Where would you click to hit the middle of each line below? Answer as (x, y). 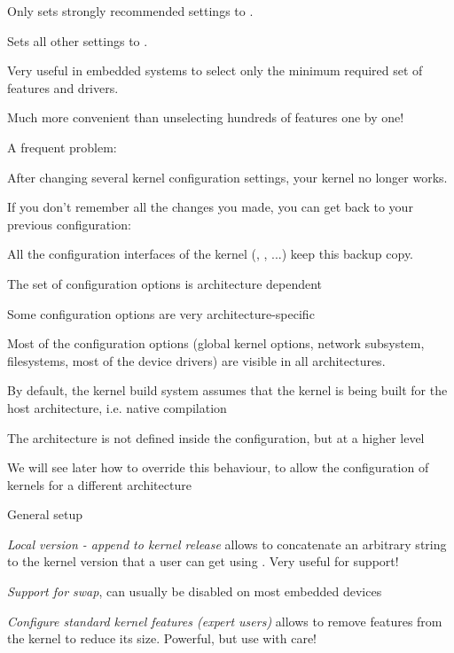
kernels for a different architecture (99, 484)
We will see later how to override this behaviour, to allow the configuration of (218, 467)
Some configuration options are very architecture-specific (161, 313)
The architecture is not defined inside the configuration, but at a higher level (216, 437)
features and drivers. (63, 87)
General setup (45, 514)
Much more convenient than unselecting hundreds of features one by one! (206, 117)
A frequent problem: (62, 147)
